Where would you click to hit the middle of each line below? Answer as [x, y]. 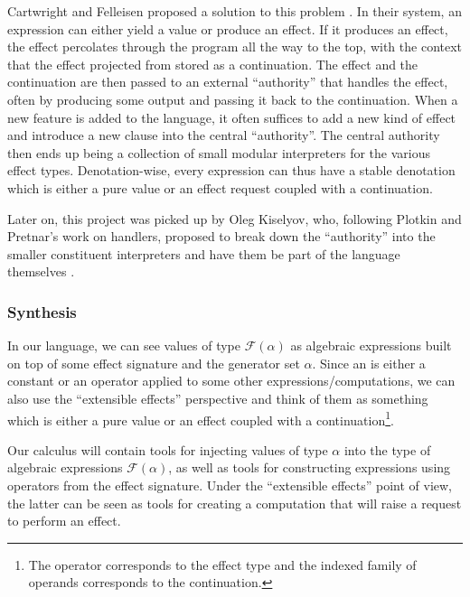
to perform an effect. [64, 521]
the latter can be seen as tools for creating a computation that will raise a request [235, 503]
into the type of [387, 449]
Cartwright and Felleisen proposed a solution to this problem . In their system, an [235, 11]
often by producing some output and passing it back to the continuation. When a [233, 99]
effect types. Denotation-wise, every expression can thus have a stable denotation [231, 170]
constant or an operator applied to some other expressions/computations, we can [231, 381]
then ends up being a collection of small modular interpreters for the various [219, 152]
